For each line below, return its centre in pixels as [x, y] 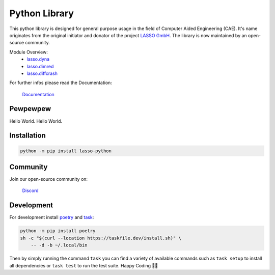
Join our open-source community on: [49, 179]
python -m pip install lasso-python [66, 151]
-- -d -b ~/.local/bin [59, 245]
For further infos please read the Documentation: [61, 83]
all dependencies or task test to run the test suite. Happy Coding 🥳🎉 [84, 265]
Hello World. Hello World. [36, 121]
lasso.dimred [40, 66]
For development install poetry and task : [52, 217]
